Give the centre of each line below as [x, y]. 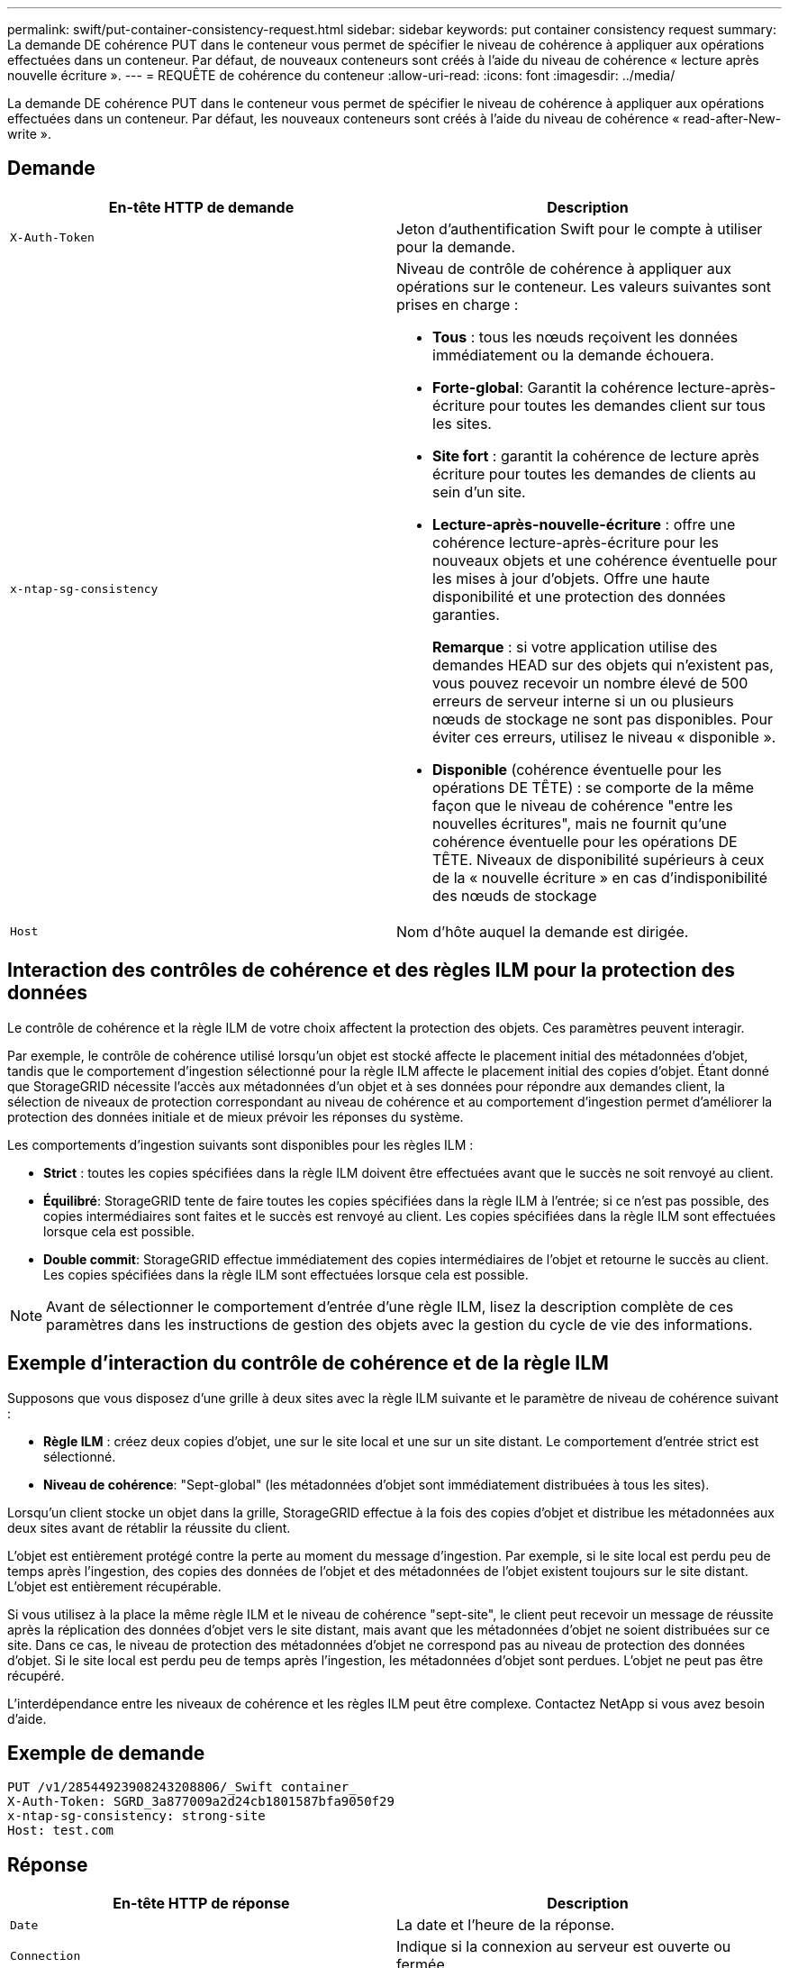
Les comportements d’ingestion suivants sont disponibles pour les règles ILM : [240, 1144]
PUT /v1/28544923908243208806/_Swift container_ [182, 1787]
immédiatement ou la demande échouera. [573, 355]
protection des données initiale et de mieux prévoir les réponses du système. [236, 1116]
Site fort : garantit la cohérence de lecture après [596, 456]
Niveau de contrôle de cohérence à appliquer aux [564, 268]
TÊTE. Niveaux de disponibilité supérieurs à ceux [599, 859]
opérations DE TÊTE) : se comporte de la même [594, 787]
